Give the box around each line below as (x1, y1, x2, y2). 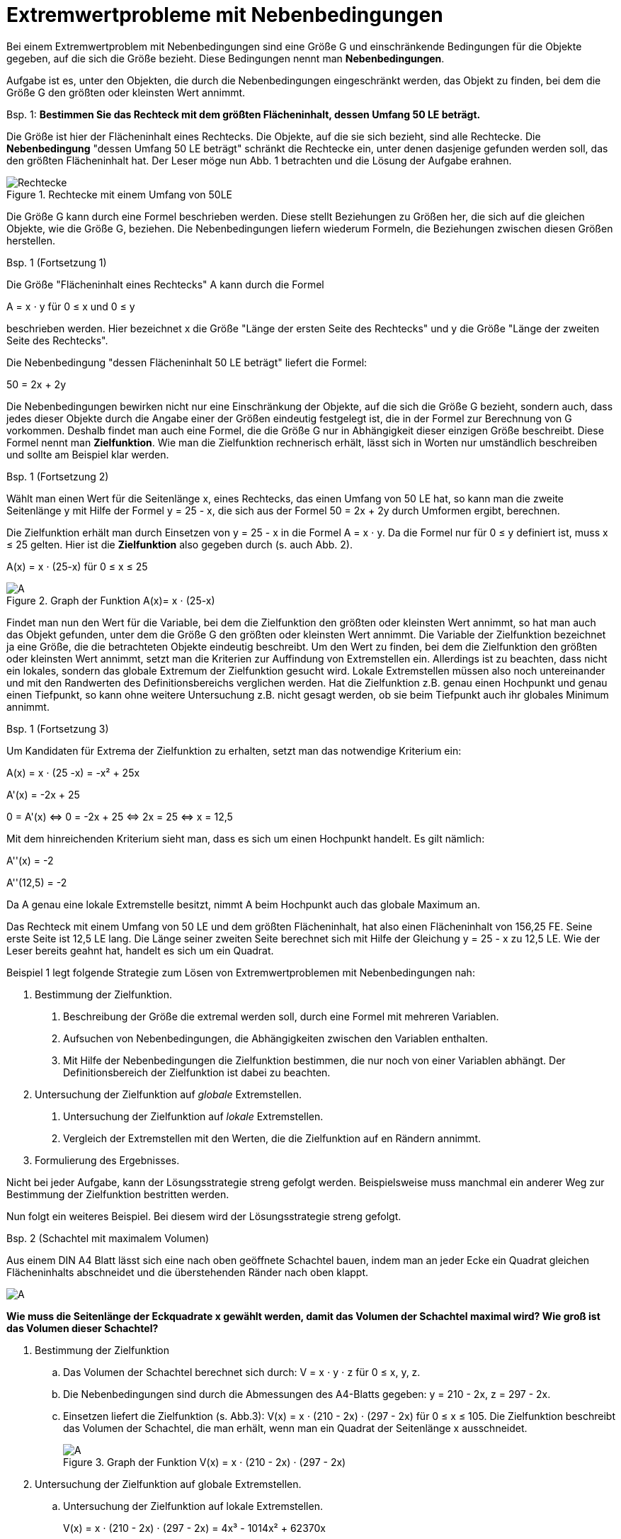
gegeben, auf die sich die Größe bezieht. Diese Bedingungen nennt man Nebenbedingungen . (6, 52, 445, 64)
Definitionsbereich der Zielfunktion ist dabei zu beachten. (63, 1066, 331, 1078)
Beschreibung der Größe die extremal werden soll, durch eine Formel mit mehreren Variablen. (63, 1010, 499, 1022)
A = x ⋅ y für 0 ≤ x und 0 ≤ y (6, 300, 135, 312)
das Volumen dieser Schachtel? (6, 1321, 159, 1334)
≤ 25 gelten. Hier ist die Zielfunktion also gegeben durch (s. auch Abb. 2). (6, 538, 353, 551)
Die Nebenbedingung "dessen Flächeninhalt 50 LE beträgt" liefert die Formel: (6, 356, 368, 368)
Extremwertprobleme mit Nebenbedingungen (6, 3, 443, 27)
